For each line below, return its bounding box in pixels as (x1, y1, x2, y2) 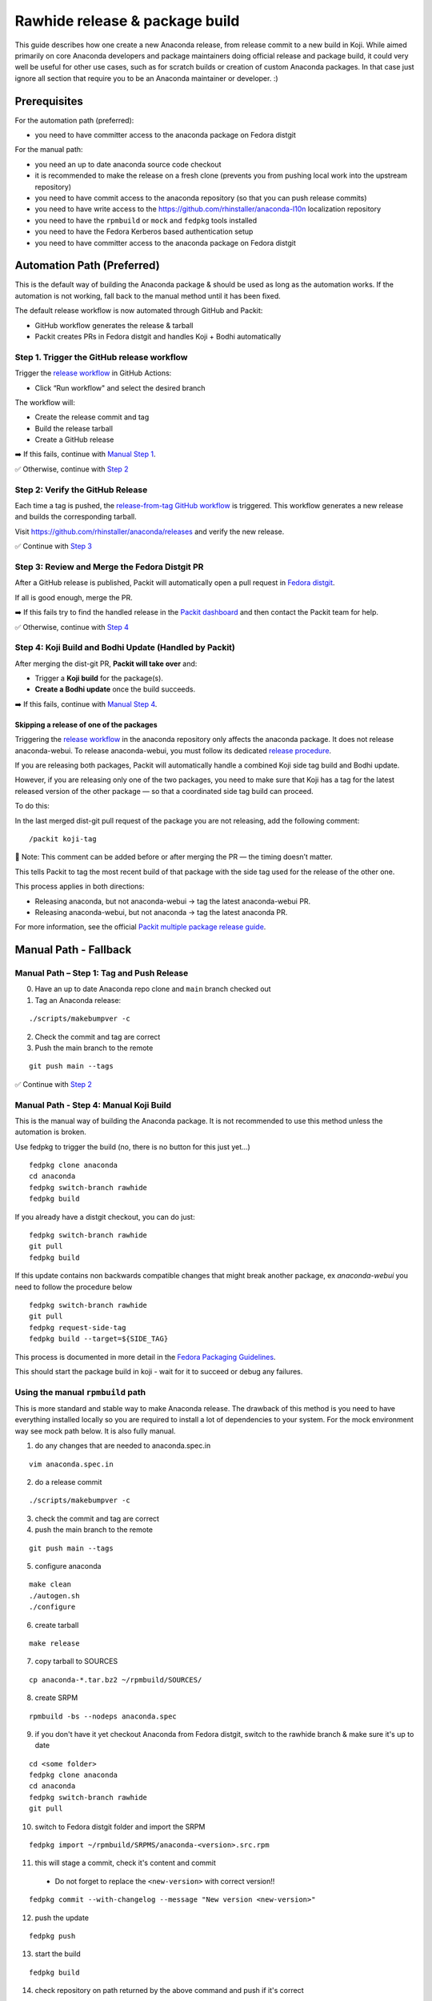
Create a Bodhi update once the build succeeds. (34, 684, 196, 694)
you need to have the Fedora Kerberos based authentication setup (34, 227, 254, 236)
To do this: (14, 801, 50, 811)
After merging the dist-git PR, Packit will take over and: (14, 659, 198, 668)
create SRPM (34, 1693, 78, 1702)
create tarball (34, 1620, 79, 1630)
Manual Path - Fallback (14, 943, 132, 956)
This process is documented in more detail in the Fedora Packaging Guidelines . (14, 1352, 276, 1361)
